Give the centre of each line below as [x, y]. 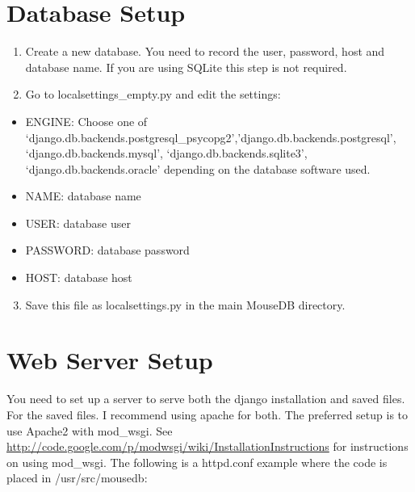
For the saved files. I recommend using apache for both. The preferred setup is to [207, 414]
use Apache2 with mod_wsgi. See [90, 430]
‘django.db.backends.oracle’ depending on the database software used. [198, 168]
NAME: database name [83, 196]
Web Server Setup [110, 360]
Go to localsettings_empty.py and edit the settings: [153, 94]
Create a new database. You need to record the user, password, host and [205, 51]
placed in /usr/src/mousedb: [77, 478]
